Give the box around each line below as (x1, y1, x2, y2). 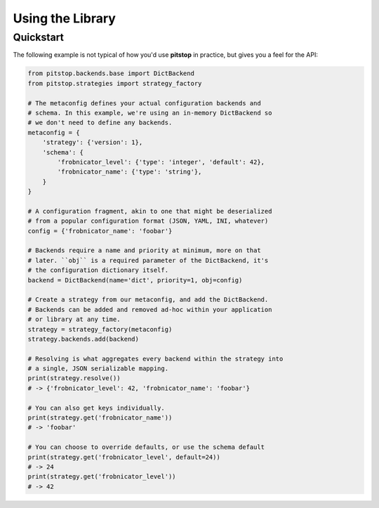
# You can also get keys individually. (27, 404, 165, 412)
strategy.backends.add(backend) (27, 334, 140, 343)
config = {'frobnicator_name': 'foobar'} (27, 227, 173, 235)
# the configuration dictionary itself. (27, 266, 168, 274)
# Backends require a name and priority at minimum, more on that (27, 247, 261, 254)
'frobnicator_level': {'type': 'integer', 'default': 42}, (57, 158, 265, 166)
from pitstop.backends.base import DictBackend (27, 70, 194, 77)
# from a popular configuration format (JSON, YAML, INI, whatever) (27, 217, 269, 225)
